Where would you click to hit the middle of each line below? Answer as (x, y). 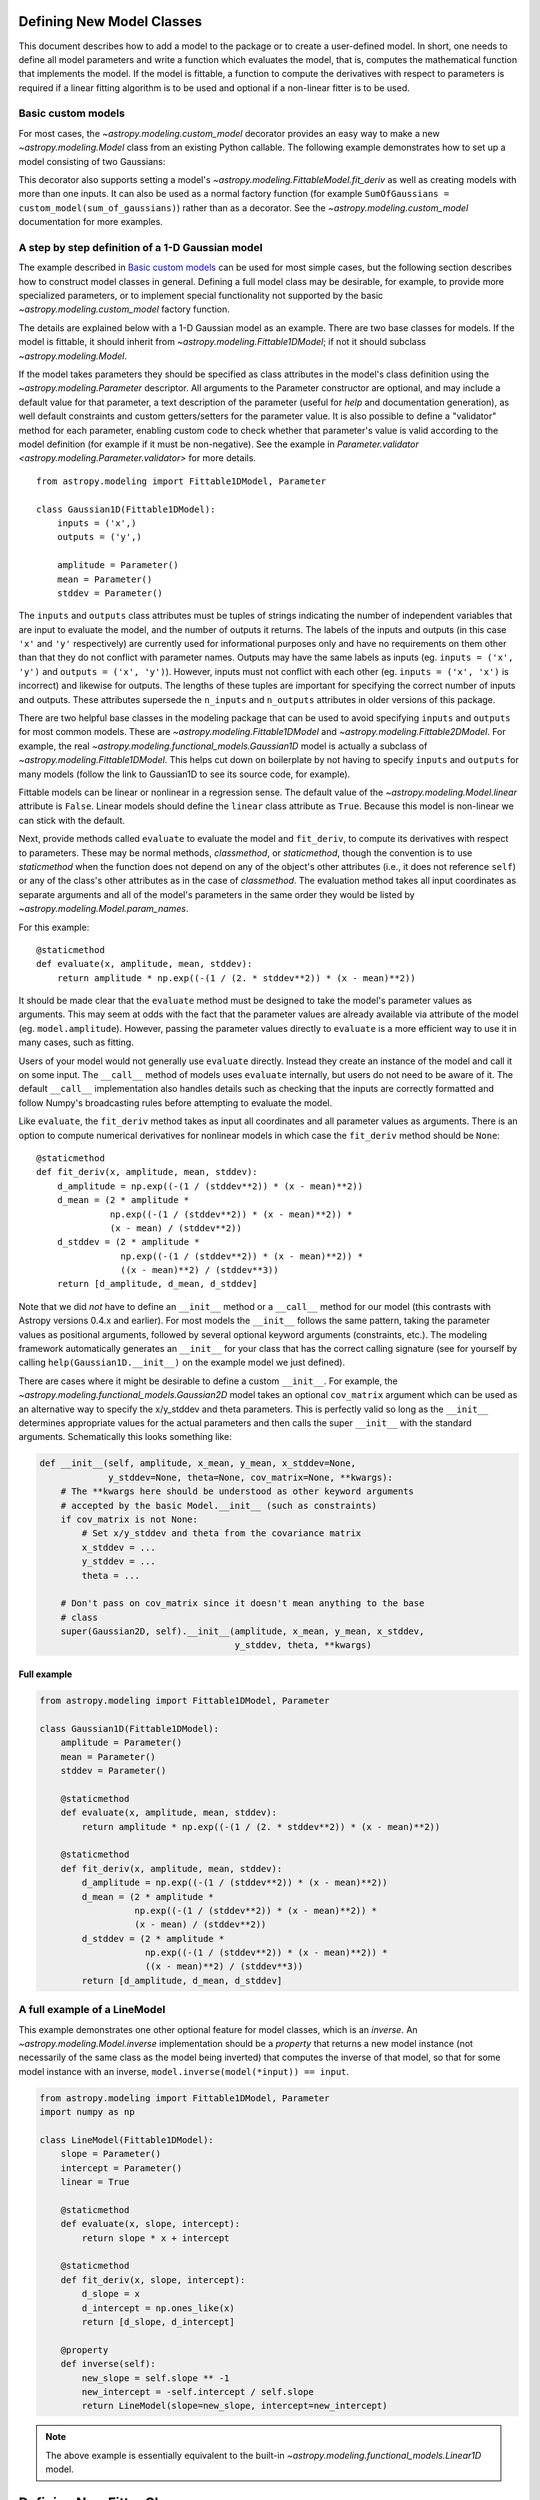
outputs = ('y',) (99, 537)
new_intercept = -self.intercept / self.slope (197, 2391)
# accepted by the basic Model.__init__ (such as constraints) (219, 1505)
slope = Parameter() (111, 2154)
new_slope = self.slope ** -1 (155, 2378)
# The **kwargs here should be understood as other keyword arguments (237, 1491)
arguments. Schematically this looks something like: (125, 1437)
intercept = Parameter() (121, 2168)
